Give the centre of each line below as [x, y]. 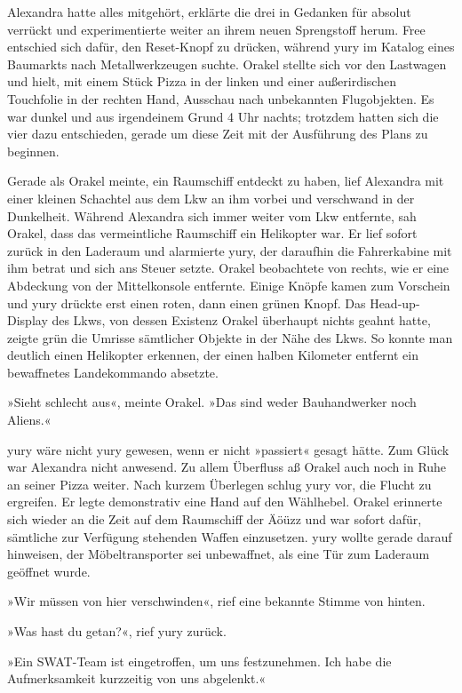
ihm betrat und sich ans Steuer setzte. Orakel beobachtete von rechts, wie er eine [228, 268]
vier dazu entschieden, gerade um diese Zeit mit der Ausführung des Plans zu [218, 134]
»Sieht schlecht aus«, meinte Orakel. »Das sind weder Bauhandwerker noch [212, 402]
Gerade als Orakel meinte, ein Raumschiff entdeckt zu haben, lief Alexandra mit [226, 181]
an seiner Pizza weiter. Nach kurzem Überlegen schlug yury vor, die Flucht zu [219, 484]
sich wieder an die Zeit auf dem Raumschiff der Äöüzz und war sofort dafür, [215, 519]
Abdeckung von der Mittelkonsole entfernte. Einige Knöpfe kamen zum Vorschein [229, 285]
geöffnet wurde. [49, 571]
